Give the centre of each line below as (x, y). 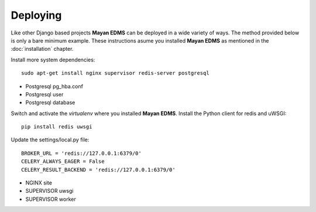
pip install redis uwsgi (57, 127)
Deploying (36, 15)
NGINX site (39, 183)
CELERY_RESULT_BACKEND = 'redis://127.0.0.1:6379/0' (98, 170)
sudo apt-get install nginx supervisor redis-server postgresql (116, 73)
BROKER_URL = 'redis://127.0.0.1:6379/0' (81, 153)
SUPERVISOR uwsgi (49, 191)
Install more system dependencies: (53, 60)
